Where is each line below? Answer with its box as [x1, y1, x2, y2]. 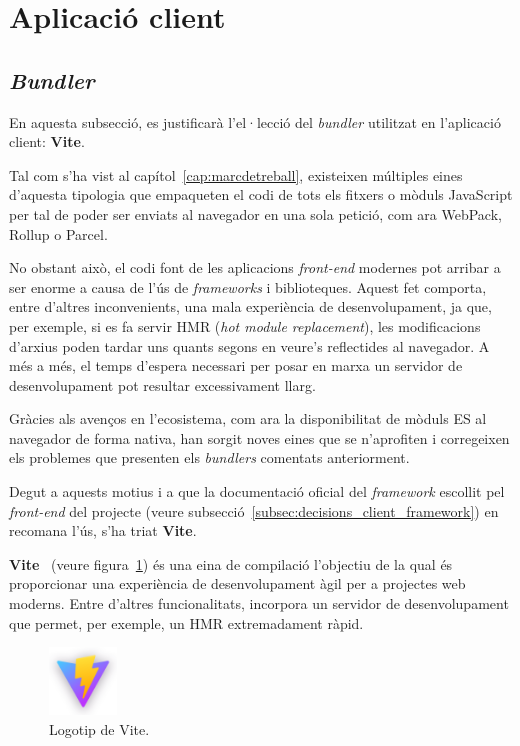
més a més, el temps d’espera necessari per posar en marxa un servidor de [9, 355, 463, 376]
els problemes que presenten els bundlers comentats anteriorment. [9, 447, 410, 468]
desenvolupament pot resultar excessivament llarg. [9, 374, 316, 395]
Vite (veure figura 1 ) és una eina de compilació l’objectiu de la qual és [9, 553, 453, 574]
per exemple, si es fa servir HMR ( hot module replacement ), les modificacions [9, 315, 481, 336]
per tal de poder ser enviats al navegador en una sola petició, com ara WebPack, [9, 203, 502, 224]
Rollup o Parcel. [9, 223, 108, 244]
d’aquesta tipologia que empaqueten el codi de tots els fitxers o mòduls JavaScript [9, 184, 513, 205]
